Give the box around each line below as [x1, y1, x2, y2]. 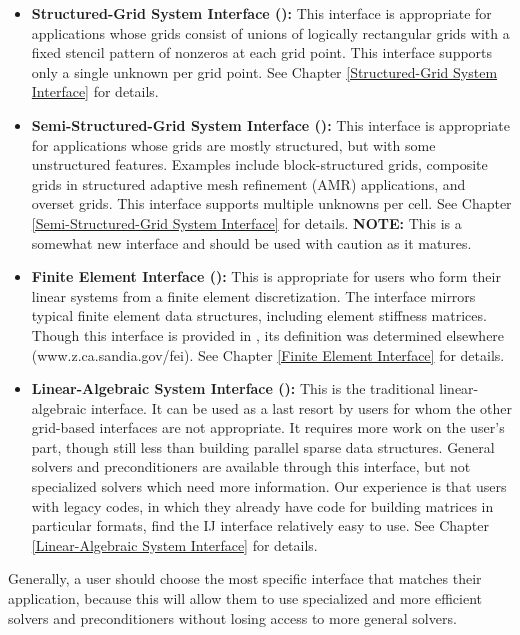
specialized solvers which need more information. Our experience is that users [31, 476, 507, 497]
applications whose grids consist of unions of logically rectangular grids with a [31, 22, 510, 43]
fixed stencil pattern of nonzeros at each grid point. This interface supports [31, 42, 493, 63]
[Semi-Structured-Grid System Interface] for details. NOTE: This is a [31, 212, 462, 233]
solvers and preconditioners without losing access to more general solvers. [8, 607, 457, 628]
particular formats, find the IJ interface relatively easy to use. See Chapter [31, 515, 490, 536]
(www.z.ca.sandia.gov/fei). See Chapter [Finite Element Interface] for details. [31, 344, 505, 365]
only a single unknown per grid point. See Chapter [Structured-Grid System [31, 61, 498, 82]
